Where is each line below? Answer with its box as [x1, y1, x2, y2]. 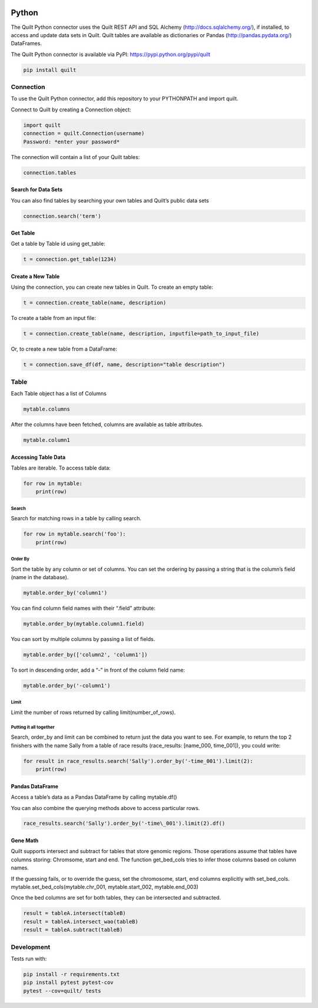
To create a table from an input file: [11, 315, 97, 322]
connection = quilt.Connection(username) [23, 130, 145, 137]
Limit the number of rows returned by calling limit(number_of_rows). [11, 709, 176, 716]
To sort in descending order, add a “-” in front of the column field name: [11, 666, 185, 674]
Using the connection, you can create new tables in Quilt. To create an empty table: [11, 283, 213, 291]
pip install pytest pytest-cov [23, 979, 114, 986]
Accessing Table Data [11, 454, 66, 461]
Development [11, 943, 51, 951]
